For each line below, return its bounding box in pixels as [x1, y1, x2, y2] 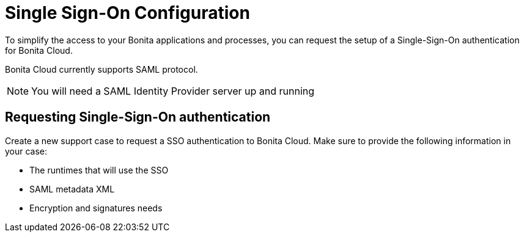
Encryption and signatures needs [29, 202, 163, 213]
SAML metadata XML [29, 183, 115, 194]
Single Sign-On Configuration [5, 2, 250, 23]
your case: [5, 145, 48, 156]
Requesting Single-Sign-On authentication [5, 109, 271, 125]
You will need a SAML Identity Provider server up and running [31, 84, 315, 97]
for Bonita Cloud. [5, 45, 73, 56]
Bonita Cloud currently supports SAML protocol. [5, 64, 198, 75]
